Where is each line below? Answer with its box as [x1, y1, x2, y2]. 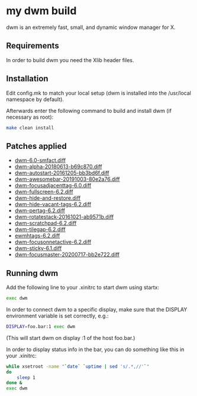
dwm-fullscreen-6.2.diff [14, 188, 73, 196]
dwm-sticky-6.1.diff [14, 245, 62, 252]
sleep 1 [17, 374, 35, 381]
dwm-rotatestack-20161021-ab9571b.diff [14, 213, 114, 220]
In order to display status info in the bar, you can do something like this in [6, 346, 185, 353]
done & [6, 380, 22, 386]
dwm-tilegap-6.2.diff [14, 226, 66, 233]
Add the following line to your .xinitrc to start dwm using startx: [6, 284, 160, 291]
